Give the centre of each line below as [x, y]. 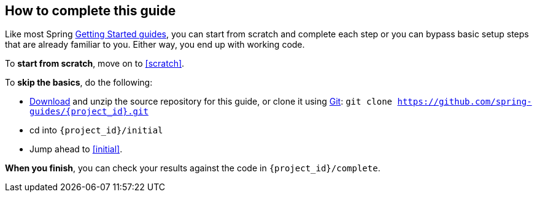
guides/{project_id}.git [89, 112]
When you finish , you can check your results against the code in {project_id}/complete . [193, 168]
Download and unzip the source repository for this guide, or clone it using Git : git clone [211, 102]
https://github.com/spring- [465, 102]
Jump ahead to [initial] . [76, 149]
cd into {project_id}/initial [96, 130]
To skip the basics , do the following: [79, 83]
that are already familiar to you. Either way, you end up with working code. [155, 45]
